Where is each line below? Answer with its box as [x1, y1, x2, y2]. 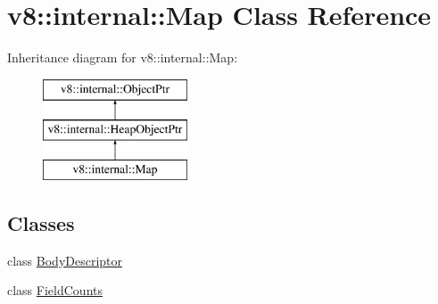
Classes [7, 210, 75, 237]
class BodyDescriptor [7, 251, 123, 269]
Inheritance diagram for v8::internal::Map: [7, 48, 238, 67]
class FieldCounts [7, 281, 103, 300]
